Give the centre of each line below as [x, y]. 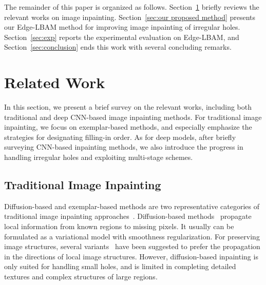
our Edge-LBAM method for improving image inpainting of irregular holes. [122, 27]
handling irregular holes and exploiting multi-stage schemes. [99, 157]
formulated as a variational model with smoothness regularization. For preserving [132, 236]
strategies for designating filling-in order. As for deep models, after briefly [120, 137]
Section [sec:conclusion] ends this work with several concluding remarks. [118, 47]
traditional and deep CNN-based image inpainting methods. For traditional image [133, 117]
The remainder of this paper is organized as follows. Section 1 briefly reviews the [132, 7]
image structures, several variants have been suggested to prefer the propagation [132, 246]
